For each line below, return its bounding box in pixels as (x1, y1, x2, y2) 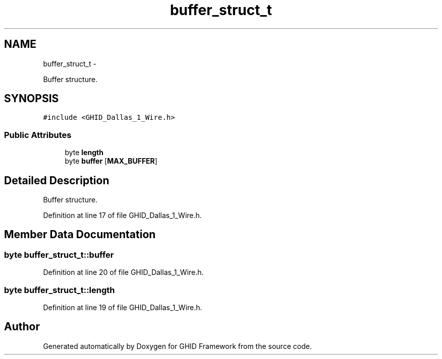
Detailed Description (4, 174, 109, 187)
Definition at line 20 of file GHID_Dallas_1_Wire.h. (43, 268, 204, 277)
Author (4, 320, 40, 333)
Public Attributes (4, 129, 72, 140)
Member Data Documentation (4, 228, 156, 241)
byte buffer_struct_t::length (4, 284, 115, 295)
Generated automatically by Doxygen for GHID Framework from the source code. (43, 341, 312, 350)
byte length (65, 148, 103, 157)
